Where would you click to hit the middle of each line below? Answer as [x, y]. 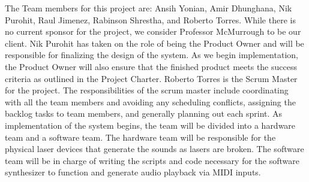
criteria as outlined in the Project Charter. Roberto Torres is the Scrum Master [151, 78]
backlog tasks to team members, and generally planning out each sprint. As [144, 113]
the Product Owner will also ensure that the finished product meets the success [151, 66]
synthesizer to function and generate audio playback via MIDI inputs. [133, 172]
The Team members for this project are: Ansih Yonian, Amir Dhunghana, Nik [148, 8]
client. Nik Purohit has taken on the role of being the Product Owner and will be [154, 43]
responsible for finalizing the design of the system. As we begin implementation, [151, 55]
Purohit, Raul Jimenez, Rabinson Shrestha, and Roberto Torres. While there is [150, 19]
